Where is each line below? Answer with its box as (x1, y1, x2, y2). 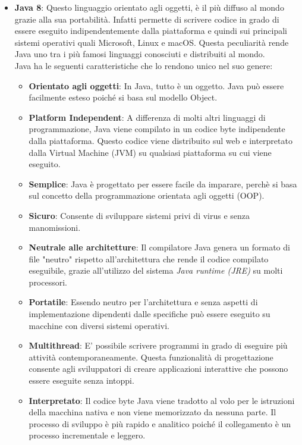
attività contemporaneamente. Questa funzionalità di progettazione (29, 350, 273, 363)
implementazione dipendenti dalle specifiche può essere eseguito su (29, 308, 270, 320)
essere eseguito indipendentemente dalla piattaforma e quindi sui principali (14, 24, 287, 37)
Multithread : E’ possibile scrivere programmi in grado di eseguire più (29, 339, 288, 352)
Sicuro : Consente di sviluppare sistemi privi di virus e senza (29, 209, 250, 221)
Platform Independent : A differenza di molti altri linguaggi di (29, 111, 266, 123)
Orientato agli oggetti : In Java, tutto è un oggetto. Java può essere (29, 79, 284, 92)
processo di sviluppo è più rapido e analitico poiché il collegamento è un (29, 417, 291, 430)
